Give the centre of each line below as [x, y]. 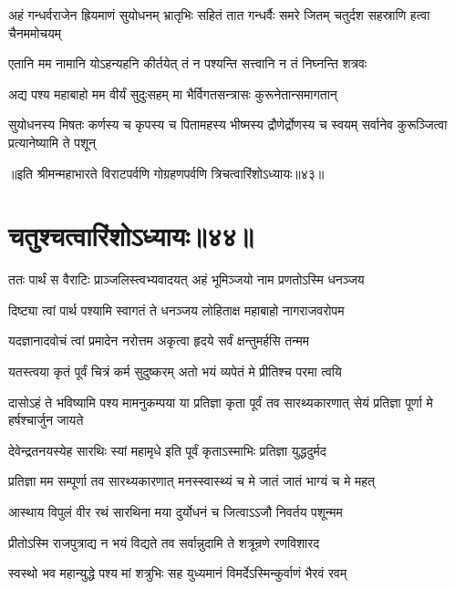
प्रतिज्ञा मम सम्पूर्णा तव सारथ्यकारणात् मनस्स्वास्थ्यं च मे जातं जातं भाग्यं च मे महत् [192, 481]
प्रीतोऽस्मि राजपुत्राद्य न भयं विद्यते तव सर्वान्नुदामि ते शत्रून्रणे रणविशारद [164, 542]
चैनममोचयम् [35, 32]
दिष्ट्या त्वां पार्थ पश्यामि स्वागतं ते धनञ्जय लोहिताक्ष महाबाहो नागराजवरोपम [176, 310]
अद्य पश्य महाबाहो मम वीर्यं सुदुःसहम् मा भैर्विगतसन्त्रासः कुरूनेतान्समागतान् [173, 93]
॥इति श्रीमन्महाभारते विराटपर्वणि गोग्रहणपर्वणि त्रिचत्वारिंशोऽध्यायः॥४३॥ [166, 173]
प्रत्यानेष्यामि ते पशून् [52, 142]
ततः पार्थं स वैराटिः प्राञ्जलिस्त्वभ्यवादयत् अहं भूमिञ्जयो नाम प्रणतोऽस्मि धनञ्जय [186, 279]
